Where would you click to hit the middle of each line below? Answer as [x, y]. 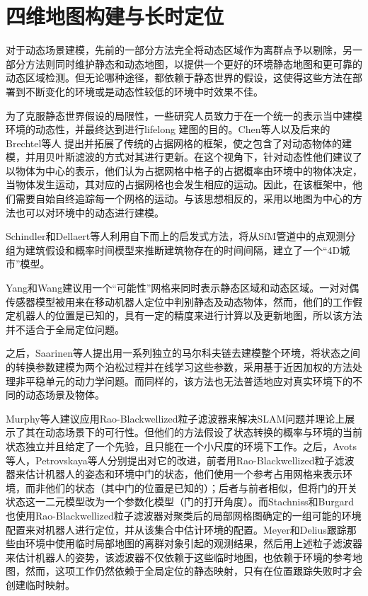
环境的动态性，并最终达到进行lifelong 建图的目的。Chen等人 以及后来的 [168, 129]
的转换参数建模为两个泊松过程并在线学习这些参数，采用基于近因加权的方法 [179, 367]
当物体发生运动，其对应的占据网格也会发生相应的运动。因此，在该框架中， [179, 184]
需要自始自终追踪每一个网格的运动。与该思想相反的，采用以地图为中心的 [184, 199]
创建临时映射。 [40, 584]
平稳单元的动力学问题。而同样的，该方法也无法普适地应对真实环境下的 [189, 380]
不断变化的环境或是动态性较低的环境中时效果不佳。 [144, 91]
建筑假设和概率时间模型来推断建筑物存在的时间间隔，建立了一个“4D [183, 250]
